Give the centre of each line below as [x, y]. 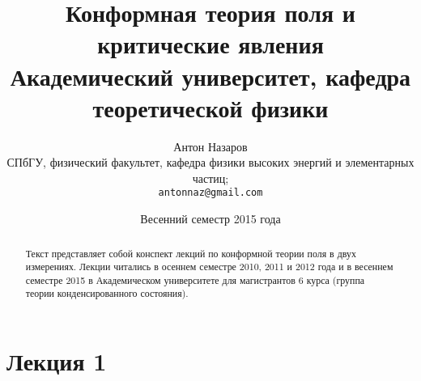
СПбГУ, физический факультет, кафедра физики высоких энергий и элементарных [210, 162]
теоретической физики [210, 107]
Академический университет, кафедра [210, 76]
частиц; [210, 178]
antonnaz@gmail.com [210, 193]
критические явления [210, 44]
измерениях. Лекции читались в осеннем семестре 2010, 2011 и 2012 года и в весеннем [209, 267]
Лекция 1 [57, 361]
